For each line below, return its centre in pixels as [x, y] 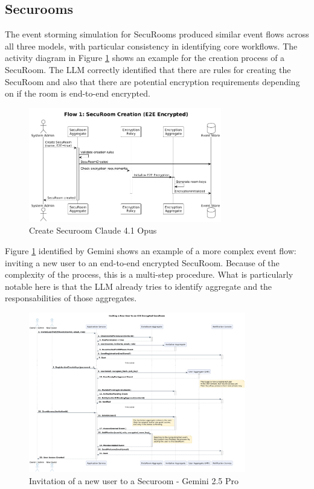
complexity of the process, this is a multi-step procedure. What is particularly [149, 274]
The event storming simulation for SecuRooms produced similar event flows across [157, 34]
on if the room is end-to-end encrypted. [78, 93]
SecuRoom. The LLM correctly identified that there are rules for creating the [148, 69]
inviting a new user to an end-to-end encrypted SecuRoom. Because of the [142, 262]
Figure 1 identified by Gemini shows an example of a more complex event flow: [151, 250]
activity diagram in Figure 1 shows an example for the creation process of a [145, 58]
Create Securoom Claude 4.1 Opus [93, 230]
